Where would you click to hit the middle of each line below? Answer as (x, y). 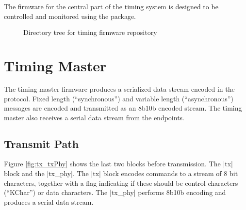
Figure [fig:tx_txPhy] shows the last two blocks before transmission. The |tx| (119, 164)
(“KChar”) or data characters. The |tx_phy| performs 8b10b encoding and (115, 192)
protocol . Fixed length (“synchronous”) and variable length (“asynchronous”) (119, 98)
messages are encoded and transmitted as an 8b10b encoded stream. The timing (123, 108)
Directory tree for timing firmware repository (90, 32)
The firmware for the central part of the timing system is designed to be (111, 6)
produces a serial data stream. (49, 202)
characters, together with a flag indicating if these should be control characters (121, 183)
